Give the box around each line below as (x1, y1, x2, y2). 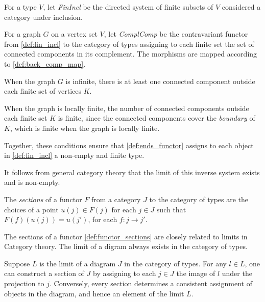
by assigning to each (93, 268, 156, 279)
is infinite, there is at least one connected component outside (65, 75, 255, 86)
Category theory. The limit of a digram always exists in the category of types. (4, 241, 248, 252)
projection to (4, 278, 44, 289)
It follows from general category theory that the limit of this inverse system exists (4, 167, 260, 177)
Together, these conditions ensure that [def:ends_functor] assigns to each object (4, 140, 254, 150)
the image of (176, 268, 215, 279)
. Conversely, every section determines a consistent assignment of (50, 278, 252, 289)
